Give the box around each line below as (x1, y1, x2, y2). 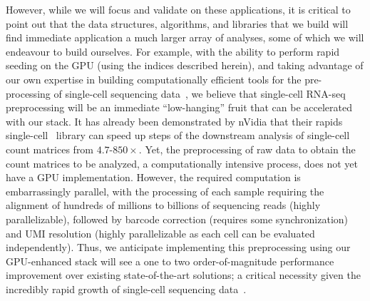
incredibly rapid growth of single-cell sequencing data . (6, 281, 247, 296)
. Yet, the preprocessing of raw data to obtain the (138, 141, 356, 156)
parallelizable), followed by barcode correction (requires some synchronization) (6, 211, 349, 226)
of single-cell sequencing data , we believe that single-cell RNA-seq (53, 86, 346, 101)
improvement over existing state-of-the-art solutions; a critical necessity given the (6, 267, 361, 282)
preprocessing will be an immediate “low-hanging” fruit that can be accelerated (6, 100, 353, 115)
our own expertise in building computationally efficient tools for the (6, 71, 302, 86)
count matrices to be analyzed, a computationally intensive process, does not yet (6, 155, 358, 170)
